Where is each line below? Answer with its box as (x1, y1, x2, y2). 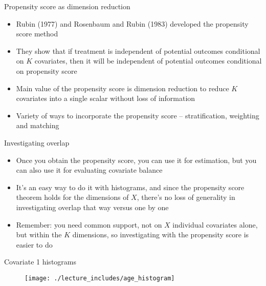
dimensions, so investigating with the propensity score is (72, 229, 249, 240)
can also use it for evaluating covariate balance (16, 165, 163, 175)
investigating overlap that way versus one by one (16, 201, 169, 212)
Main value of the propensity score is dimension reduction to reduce (16, 83, 229, 93)
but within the (16, 229, 62, 240)
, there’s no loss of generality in (137, 192, 235, 202)
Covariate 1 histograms (4, 256, 76, 267)
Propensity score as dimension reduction (4, 1, 130, 11)
